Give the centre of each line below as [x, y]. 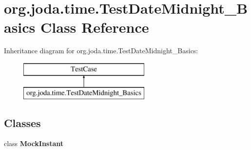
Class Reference [95, 27]
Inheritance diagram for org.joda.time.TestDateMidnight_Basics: [101, 51]
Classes [22, 123]
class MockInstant [34, 143]
